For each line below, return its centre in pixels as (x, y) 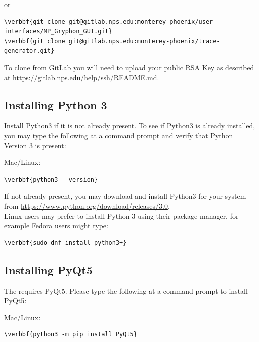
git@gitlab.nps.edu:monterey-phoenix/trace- (144, 41)
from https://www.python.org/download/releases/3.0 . (87, 205)
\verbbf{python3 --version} (51, 179)
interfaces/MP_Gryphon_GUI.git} (58, 31)
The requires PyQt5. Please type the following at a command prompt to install (126, 290)
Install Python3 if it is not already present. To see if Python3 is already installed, (130, 125)
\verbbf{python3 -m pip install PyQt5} (71, 335)
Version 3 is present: (35, 145)
